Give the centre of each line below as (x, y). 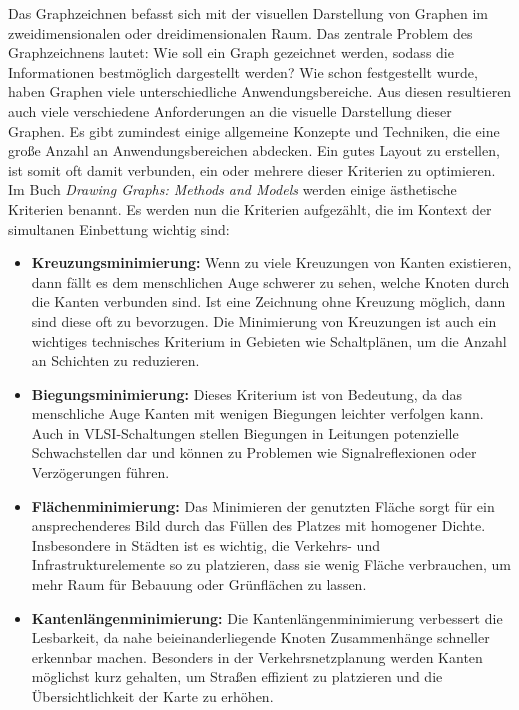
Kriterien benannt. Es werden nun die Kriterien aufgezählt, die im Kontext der (250, 208)
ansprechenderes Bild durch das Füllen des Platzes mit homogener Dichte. (258, 525)
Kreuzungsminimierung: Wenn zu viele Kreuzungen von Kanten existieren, (271, 262)
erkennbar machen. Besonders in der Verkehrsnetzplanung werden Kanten (257, 656)
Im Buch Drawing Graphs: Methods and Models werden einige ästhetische (232, 189)
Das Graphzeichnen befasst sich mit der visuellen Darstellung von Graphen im (248, 13)
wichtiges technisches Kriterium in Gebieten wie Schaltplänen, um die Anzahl (269, 340)
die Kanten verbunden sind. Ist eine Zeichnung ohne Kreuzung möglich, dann (268, 301)
